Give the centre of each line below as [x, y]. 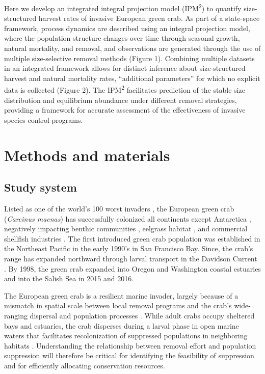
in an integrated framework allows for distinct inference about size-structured [125, 68]
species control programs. [44, 119]
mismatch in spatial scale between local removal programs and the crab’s [118, 305]
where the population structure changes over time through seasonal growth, [122, 38]
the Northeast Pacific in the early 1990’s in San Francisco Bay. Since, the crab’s [129, 248]
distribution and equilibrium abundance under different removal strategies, [121, 100]
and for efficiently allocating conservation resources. [85, 365]
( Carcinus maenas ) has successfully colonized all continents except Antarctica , [128, 218]
